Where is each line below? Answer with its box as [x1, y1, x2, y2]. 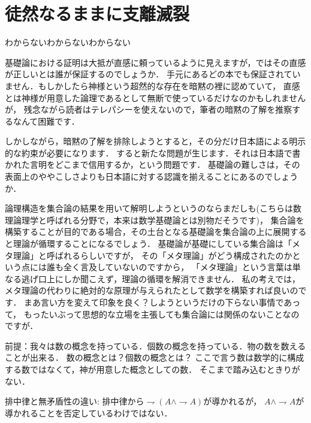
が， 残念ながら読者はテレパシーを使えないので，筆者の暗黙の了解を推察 [5, 103, 292, 116]
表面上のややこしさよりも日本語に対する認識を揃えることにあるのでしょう [5, 170, 298, 183]
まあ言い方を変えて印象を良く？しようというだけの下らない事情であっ [24, 296, 301, 308]
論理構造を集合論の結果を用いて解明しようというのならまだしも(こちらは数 [5, 202, 302, 214]
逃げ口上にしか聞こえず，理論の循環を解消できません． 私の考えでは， [21, 272, 301, 285]
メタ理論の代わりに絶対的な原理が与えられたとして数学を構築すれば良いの [5, 284, 298, 297]
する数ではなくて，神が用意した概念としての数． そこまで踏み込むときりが [5, 362, 300, 375]
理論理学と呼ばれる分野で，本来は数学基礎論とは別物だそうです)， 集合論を [5, 213, 304, 226]
